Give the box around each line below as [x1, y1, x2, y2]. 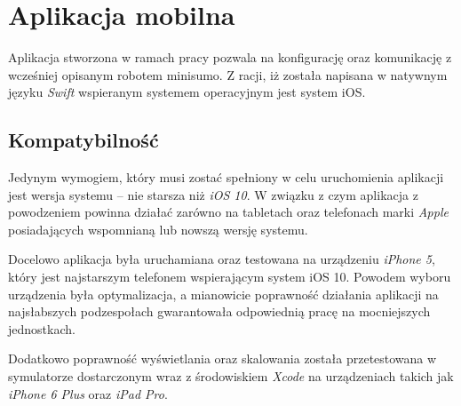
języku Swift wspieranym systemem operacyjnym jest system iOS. [8, 83, 366, 101]
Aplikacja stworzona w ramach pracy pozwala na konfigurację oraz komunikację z [8, 48, 452, 67]
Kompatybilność [8, 126, 159, 154]
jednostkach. [8, 319, 76, 338]
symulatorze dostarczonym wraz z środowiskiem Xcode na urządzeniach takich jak [8, 367, 454, 386]
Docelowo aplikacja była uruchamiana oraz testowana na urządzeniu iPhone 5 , [8, 250, 435, 268]
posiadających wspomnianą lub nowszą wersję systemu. [8, 219, 308, 238]
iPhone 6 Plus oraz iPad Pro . [8, 384, 168, 402]
